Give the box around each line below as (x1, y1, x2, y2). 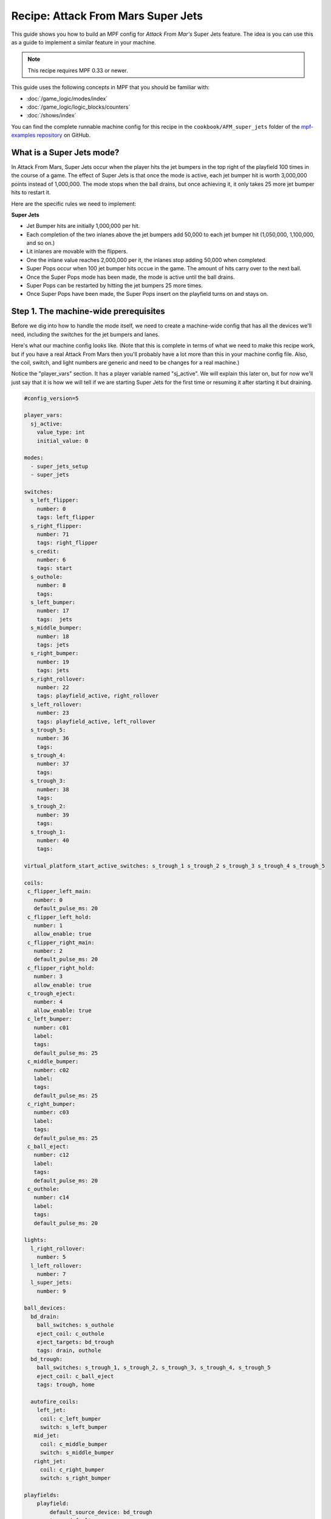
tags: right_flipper (36, 540, 98, 546)
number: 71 (36, 530, 69, 538)
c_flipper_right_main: (27, 939, 95, 946)
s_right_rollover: (30, 675, 85, 682)
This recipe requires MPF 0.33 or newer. (27, 67, 128, 74)
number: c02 (33, 1066, 69, 1074)
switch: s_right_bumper (39, 1475, 111, 1482)
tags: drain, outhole (36, 1347, 101, 1354)
